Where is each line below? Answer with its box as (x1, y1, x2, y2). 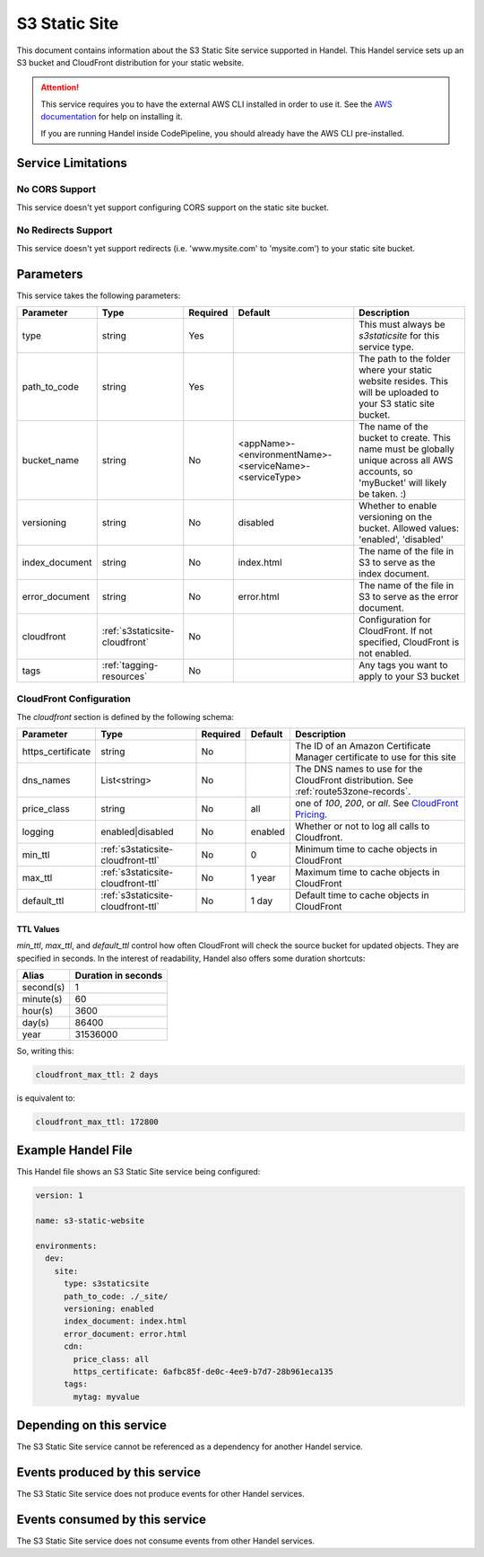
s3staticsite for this (359, 330, 440, 342)
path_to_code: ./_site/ (64, 1291, 169, 1301)
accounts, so (359, 465, 413, 478)
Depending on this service (16, 1418, 168, 1433)
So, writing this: (16, 1046, 75, 1057)
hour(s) (22, 1005, 54, 1017)
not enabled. (359, 647, 412, 660)
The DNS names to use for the (294, 763, 423, 776)
